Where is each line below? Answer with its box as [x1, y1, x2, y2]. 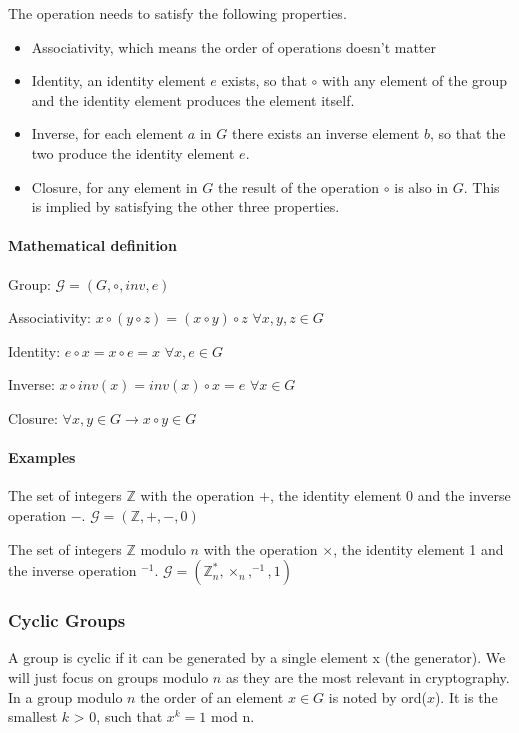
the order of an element [140, 686, 284, 707]
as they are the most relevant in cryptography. [225, 666, 510, 687]
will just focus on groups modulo [8, 666, 209, 687]
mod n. [211, 706, 255, 727]
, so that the [429, 123, 506, 144]
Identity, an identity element [31, 70, 206, 91]
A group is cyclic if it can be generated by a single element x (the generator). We [8, 647, 506, 668]
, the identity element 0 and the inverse [269, 485, 511, 506]
